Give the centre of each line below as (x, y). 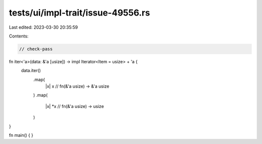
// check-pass (36, 49)
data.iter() (31, 71)
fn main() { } (21, 135)
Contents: (19, 36)
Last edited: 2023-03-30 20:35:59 (43, 27)
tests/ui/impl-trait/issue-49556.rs (80, 13)
